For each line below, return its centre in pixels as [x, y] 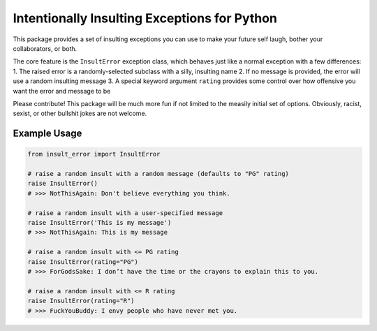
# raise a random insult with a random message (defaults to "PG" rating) [158, 174]
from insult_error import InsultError [94, 154]
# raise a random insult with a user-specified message [125, 213]
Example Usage [47, 134]
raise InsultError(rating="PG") [83, 262]
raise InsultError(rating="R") [81, 301]
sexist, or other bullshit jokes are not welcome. [80, 113]
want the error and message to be [62, 91]
